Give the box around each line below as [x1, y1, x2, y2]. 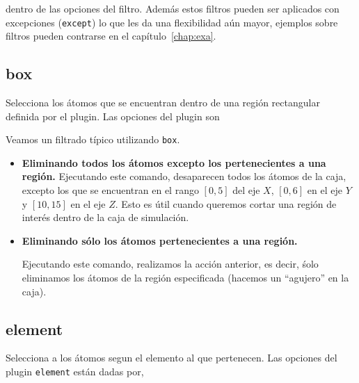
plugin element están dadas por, [6, 364, 144, 379]
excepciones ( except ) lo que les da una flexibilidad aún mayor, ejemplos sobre [6, 15, 338, 29]
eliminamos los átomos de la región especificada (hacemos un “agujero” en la [22, 270, 349, 285]
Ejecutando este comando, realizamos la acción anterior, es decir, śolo [22, 256, 319, 271]
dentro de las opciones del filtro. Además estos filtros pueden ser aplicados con [6, 1, 340, 15]
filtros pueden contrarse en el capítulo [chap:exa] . [6, 28, 216, 43]
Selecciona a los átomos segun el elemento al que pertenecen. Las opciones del [6, 350, 337, 365]
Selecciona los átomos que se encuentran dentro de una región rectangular [6, 95, 320, 110]
